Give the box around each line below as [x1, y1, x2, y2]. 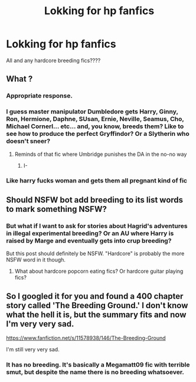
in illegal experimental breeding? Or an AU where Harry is [6, 229, 174, 237]
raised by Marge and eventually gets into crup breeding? [6, 236, 172, 244]
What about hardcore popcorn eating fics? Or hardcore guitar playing [14, 267, 184, 275]
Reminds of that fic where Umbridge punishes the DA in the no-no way [14, 151, 187, 158]
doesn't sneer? [6, 137, 51, 145]
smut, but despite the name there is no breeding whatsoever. [6, 368, 185, 376]
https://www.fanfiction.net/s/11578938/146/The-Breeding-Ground [6, 334, 166, 341]
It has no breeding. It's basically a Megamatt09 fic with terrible [6, 360, 190, 368]
